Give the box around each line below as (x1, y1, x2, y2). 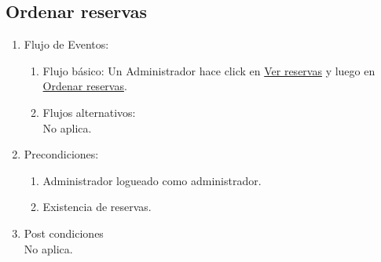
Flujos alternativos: (42, 104, 136, 120)
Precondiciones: (24, 146, 99, 162)
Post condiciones (24, 224, 104, 241)
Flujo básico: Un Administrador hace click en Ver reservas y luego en (42, 62, 376, 78)
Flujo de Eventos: (24, 36, 109, 53)
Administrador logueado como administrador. (42, 172, 262, 188)
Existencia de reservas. (42, 198, 152, 215)
